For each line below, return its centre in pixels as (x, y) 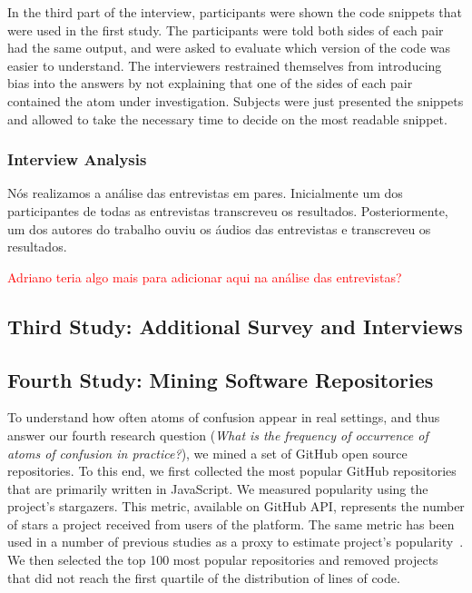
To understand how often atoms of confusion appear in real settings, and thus (224, 417)
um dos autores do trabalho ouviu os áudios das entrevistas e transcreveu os (219, 228)
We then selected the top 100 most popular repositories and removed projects (223, 560)
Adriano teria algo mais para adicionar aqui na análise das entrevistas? (205, 277)
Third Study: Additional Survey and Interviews (235, 326)
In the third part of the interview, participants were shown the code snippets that (235, 12)
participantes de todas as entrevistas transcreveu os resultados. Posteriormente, (228, 210)
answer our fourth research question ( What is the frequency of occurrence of (218, 435)
